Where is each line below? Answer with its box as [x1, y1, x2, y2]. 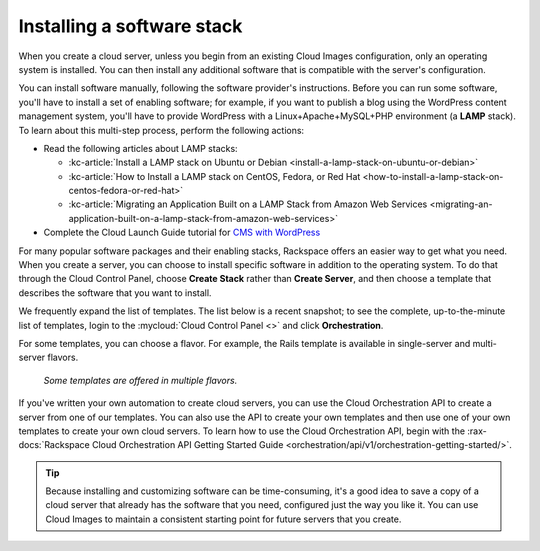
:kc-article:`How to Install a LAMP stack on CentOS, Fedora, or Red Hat [68, 170, 361, 182]
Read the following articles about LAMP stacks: [43, 142, 239, 154]
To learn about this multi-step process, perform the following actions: [18, 124, 305, 136]
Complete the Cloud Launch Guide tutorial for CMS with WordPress [43, 226, 321, 239]
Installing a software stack [18, 15, 243, 37]
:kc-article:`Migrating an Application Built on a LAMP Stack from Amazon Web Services [68, 198, 428, 210]
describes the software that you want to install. [18, 286, 212, 299]
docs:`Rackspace [18, 439, 90, 451]
